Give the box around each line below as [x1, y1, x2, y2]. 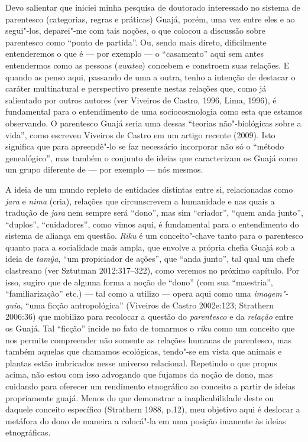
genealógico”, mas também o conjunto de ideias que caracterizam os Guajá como [5, 151, 298, 164]
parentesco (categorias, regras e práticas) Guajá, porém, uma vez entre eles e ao [5, 12, 295, 25]
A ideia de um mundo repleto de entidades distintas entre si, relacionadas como [5, 183, 293, 195]
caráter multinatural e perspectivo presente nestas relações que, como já [5, 82, 267, 95]
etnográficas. [5, 426, 51, 438]
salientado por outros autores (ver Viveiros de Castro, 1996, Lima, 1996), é [5, 93, 277, 106]
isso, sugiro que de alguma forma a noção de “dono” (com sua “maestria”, [5, 275, 273, 288]
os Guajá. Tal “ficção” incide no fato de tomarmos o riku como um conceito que [5, 322, 295, 334]
